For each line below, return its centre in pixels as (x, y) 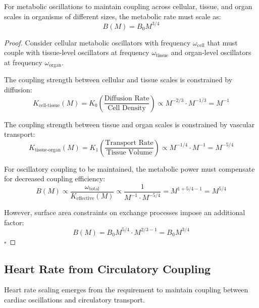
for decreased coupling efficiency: (55, 178)
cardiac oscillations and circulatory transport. (74, 300)
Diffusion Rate (127, 99)
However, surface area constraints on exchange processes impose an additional (125, 212)
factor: (14, 222)
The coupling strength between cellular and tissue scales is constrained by (118, 80)
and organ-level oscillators (211, 52)
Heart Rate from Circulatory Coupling (108, 268)
